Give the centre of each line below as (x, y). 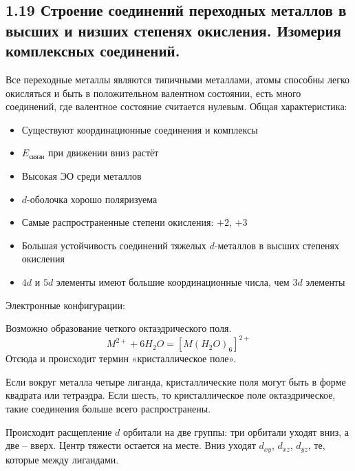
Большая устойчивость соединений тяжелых (114, 245)
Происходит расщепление (59, 431)
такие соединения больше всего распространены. (108, 408)
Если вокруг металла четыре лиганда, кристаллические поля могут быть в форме (176, 381)
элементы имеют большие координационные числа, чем (173, 281)
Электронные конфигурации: (65, 305)
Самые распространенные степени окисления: (118, 222)
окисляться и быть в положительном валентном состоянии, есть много (153, 93)
